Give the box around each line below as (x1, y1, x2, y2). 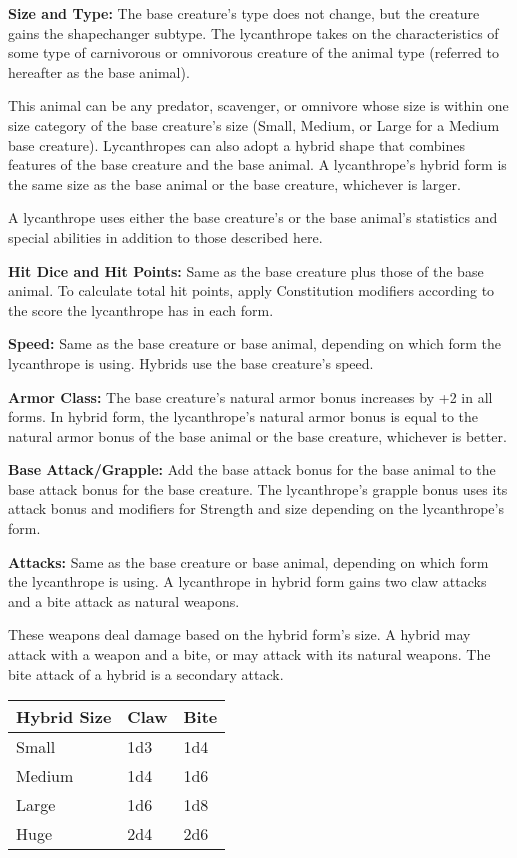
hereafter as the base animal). (8, 61, 190, 82)
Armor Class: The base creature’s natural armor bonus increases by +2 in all (8, 386, 493, 407)
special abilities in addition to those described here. (8, 226, 323, 247)
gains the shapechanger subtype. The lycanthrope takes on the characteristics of (8, 22, 499, 43)
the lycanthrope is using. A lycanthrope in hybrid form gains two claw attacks (8, 571, 487, 592)
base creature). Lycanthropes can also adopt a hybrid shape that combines (8, 134, 465, 155)
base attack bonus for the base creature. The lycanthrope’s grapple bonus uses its (8, 478, 508, 499)
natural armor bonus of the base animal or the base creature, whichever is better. (8, 425, 507, 446)
